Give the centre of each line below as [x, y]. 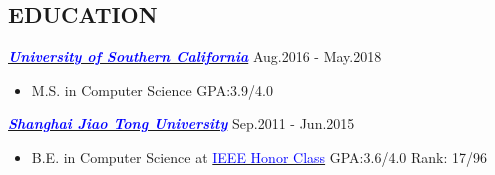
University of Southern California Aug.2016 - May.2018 [195, 56]
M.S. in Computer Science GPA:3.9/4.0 [152, 89]
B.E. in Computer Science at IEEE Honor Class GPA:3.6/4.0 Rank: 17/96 [259, 156]
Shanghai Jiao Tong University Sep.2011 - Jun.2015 [181, 123]
